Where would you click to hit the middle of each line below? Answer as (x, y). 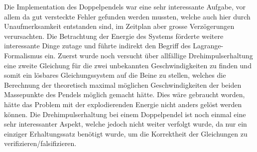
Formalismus (23, 55)
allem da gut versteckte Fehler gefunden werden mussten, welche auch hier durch (127, 16)
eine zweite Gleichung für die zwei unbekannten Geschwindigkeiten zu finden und (128, 65)
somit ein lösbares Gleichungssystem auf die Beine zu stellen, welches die (115, 75)
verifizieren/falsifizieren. (40, 143)
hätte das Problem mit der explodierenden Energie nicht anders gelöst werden (123, 104)
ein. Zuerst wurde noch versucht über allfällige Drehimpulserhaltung (149, 55)
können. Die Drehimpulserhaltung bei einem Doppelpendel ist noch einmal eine (125, 114)
